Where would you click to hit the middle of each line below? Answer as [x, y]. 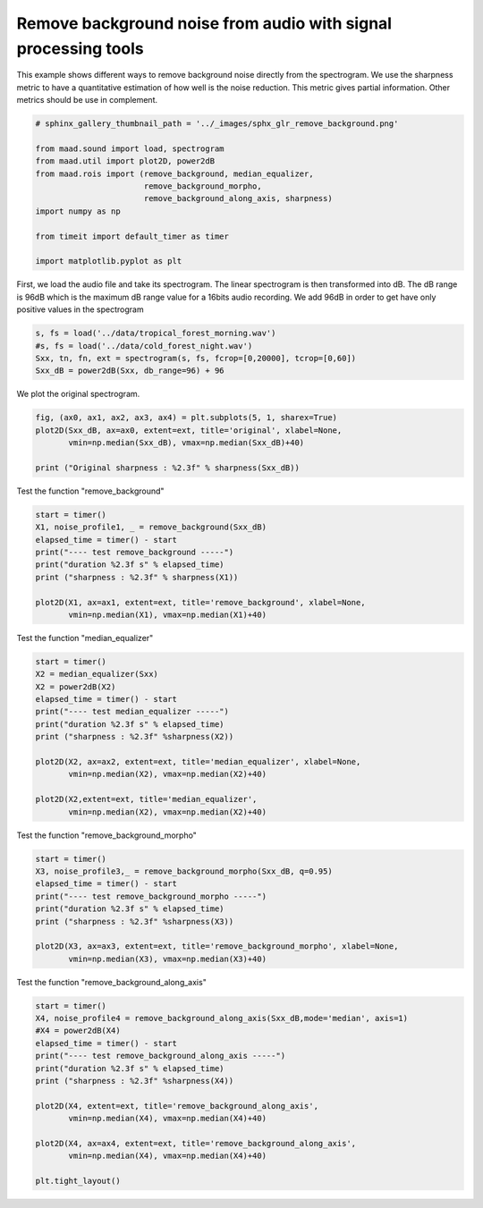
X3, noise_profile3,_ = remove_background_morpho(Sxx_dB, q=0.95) [184, 871]
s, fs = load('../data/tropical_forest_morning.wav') [156, 334]
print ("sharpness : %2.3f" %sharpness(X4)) [135, 1081]
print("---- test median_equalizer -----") [132, 712]
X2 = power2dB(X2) [76, 687]
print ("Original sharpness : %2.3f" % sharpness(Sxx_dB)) [167, 468]
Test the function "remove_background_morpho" [106, 835]
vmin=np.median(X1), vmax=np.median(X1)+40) [168, 614]
